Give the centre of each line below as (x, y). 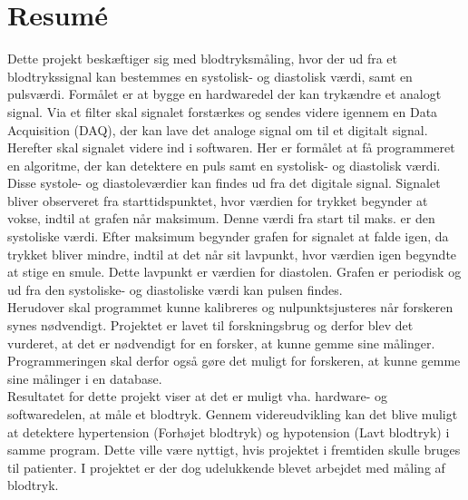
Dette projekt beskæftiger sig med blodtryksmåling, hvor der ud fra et (203, 59)
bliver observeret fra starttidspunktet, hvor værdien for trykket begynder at (218, 200)
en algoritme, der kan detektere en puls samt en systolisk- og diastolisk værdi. (224, 165)
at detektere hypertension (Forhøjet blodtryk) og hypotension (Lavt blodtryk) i (229, 431)
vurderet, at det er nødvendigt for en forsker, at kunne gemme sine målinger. (221, 343)
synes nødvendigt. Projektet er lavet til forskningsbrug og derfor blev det (210, 325)
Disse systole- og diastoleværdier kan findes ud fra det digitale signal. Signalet (224, 183)
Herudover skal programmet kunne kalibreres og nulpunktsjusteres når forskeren (230, 307)
